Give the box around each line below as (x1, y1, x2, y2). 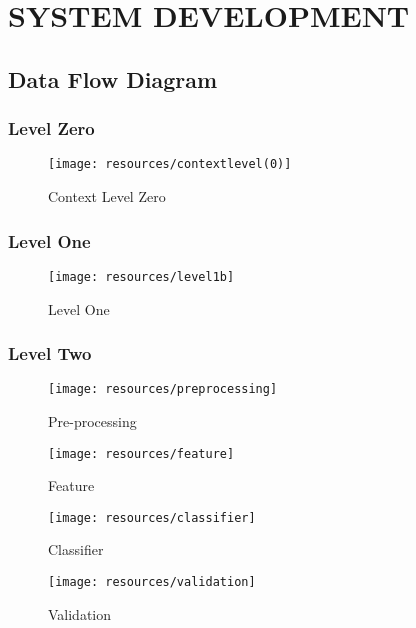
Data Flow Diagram (8, 63, 218, 94)
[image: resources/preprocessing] (48, 382, 278, 397)
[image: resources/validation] (48, 575, 256, 590)
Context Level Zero (48, 186, 166, 207)
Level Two (8, 341, 92, 366)
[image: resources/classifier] (48, 510, 256, 525)
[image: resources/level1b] (48, 269, 235, 284)
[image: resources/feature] (48, 446, 235, 461)
